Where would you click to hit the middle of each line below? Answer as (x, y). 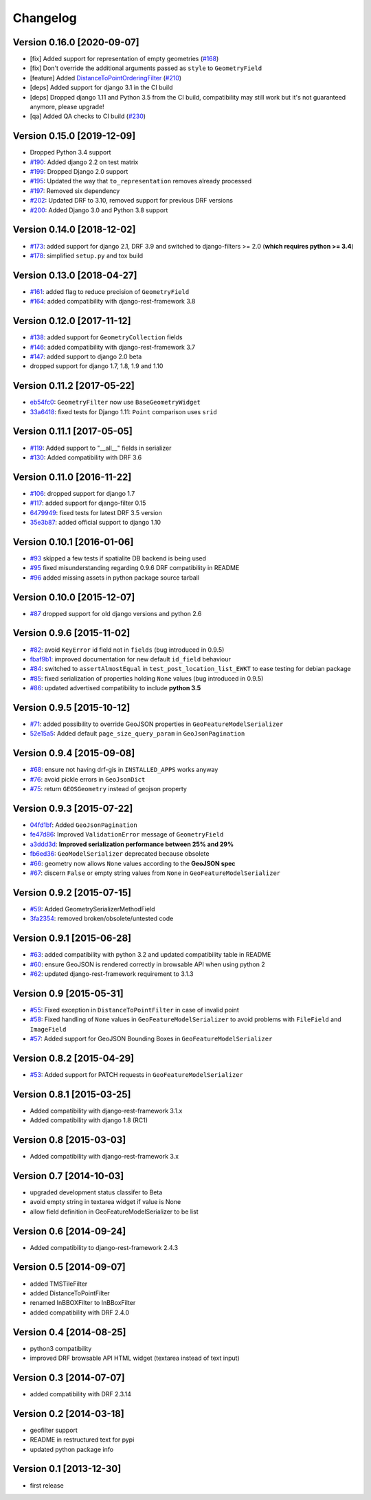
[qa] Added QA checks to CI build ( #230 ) (88, 116)
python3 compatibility (61, 1348)
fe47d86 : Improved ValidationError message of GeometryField (127, 834)
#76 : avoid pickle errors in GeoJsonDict (88, 779)
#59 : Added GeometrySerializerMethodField (92, 909)
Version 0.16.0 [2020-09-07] (76, 42)
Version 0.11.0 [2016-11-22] (72, 477)
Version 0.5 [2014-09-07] (69, 1267)
